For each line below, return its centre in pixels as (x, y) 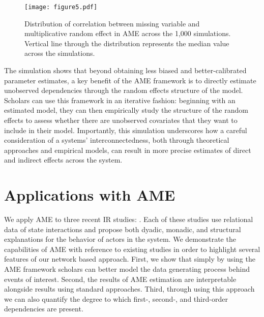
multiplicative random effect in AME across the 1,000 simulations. (128, 33)
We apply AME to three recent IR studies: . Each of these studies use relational (129, 219)
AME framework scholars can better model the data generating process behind (127, 269)
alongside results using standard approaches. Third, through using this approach (129, 289)
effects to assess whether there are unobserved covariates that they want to (121, 120)
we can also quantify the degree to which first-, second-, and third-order (116, 298)
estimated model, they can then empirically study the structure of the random (126, 110)
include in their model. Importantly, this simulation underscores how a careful (126, 130)
